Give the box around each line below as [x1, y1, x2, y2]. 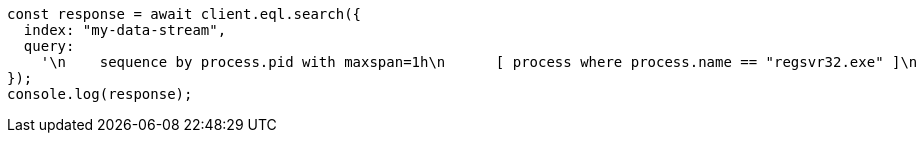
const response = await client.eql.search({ [7, 6, 362, 22]
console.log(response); [7, 86, 193, 102]
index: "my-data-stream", [23, 22, 227, 38]
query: [23, 38, 75, 54]
